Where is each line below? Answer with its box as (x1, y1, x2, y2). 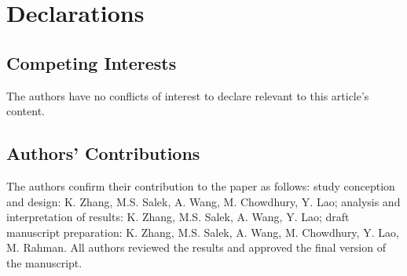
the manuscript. (6, 254, 82, 271)
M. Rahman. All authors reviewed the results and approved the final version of (6, 239, 386, 256)
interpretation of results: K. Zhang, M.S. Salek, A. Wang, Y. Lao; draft (6, 209, 350, 225)
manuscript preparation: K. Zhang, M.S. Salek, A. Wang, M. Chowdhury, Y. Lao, (6, 223, 399, 240)
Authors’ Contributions (6, 141, 200, 165)
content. (6, 103, 45, 119)
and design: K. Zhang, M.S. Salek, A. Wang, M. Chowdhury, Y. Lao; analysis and (6, 193, 401, 209)
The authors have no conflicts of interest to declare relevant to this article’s (6, 87, 369, 103)
